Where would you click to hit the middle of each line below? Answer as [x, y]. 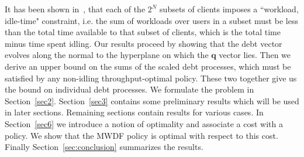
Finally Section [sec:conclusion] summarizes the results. [104, 147]
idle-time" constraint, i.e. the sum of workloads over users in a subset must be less [151, 20]
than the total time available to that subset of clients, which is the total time [143, 32]
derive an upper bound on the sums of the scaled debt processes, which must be [148, 66]
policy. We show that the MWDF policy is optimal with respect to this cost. [141, 135]
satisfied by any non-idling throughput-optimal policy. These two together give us [151, 78]
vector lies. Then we [255, 55]
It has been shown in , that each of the [75, 9]
